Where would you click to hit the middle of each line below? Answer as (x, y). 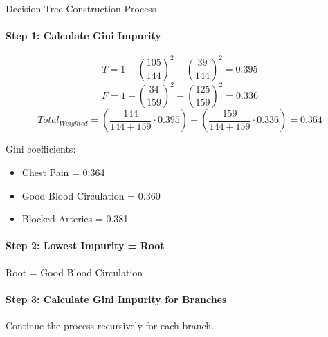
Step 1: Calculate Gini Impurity (83, 36)
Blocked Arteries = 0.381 (75, 219)
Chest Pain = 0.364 (63, 172)
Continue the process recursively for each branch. (110, 325)
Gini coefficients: (41, 149)
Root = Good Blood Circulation (74, 272)
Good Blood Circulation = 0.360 (91, 195)
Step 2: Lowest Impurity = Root (85, 245)
